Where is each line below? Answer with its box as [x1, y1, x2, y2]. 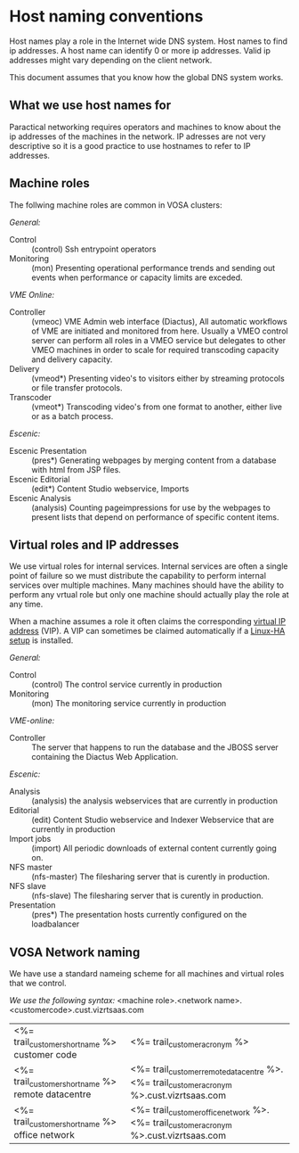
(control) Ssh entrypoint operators [31, 243, 157, 254]
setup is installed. [9, 635, 74, 646]
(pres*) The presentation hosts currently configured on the [31, 910, 247, 920]
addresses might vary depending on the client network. [9, 54, 213, 65]
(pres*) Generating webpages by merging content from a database [31, 455, 277, 465]
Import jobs [9, 834, 52, 844]
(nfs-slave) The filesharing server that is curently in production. [31, 890, 264, 902]
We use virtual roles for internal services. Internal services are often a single [9, 561, 288, 572]
